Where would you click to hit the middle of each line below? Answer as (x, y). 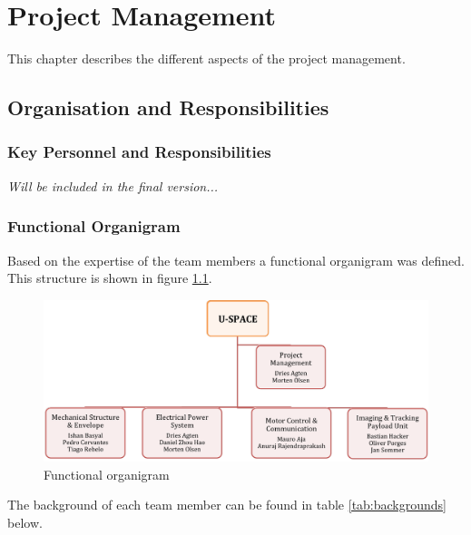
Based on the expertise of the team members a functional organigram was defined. (236, 260)
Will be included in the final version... (113, 185)
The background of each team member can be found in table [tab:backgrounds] (227, 505)
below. (25, 522)
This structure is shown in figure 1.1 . (110, 278)
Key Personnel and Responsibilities (139, 152)
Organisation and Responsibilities (168, 107)
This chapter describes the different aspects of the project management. (206, 58)
